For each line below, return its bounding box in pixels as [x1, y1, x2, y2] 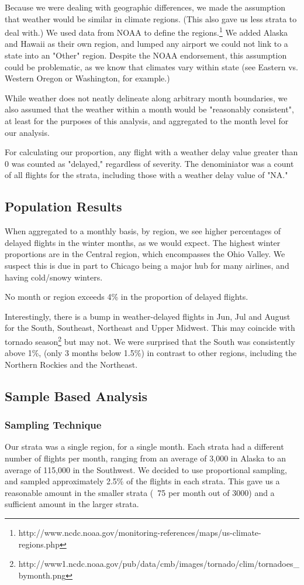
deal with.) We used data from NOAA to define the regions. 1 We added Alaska [5, 25, 288, 38]
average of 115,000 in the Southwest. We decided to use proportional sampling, [5, 463, 287, 475]
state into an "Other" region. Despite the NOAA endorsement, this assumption [5, 49, 287, 61]
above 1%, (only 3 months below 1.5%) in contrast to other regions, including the [5, 347, 297, 359]
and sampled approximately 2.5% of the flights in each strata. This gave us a [5, 475, 280, 487]
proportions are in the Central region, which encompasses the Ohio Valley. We [5, 248, 285, 260]
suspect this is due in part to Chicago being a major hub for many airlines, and [5, 259, 289, 271]
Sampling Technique [5, 418, 102, 432]
